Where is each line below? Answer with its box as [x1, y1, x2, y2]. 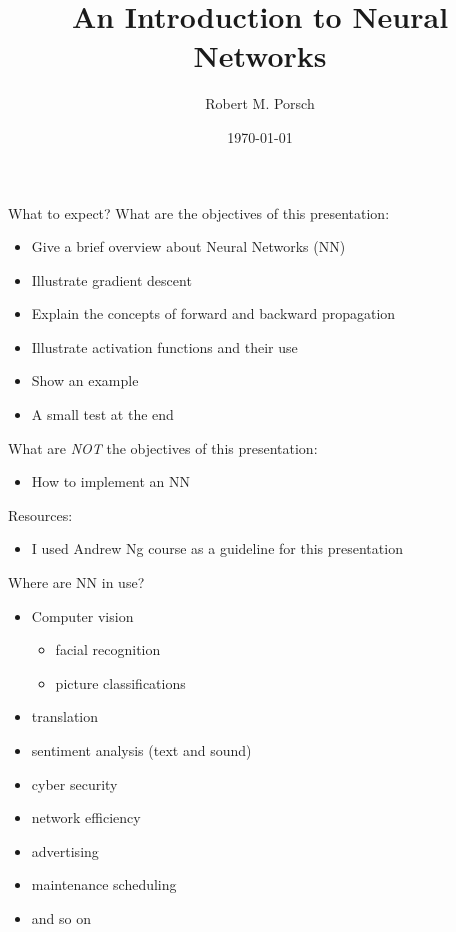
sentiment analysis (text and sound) [31, 740, 252, 760]
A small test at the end [31, 404, 174, 425]
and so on [31, 907, 91, 928]
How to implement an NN [31, 471, 191, 492]
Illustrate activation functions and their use [31, 336, 298, 357]
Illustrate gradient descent [31, 269, 192, 290]
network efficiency [31, 807, 141, 828]
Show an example [31, 370, 139, 391]
